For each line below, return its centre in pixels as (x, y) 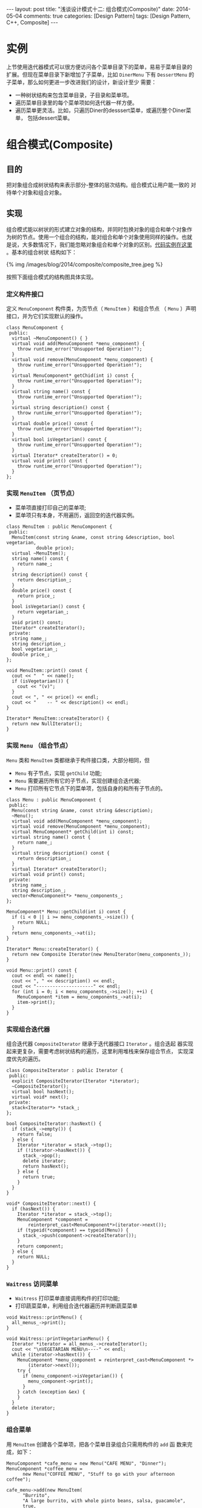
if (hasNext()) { (34, 1209)
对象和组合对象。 (43, 192)
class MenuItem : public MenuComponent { (59, 527)
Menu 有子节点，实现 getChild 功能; (58, 773)
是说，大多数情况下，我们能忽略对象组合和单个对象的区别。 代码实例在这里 (99, 244)
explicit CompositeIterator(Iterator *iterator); (76, 1081)
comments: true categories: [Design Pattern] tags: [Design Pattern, (107, 16)
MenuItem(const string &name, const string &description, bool (93, 538)
